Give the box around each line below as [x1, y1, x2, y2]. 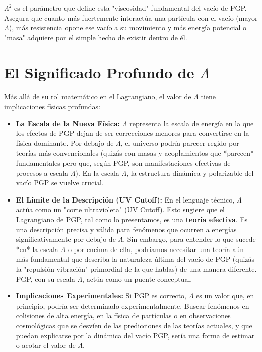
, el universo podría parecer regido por [120, 137, 239, 148]
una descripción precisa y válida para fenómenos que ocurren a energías [16, 224, 237, 234]
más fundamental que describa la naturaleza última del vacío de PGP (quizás [16, 254, 255, 264]
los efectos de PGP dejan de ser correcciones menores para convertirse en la [16, 128, 249, 138]
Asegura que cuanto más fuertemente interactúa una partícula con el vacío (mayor [4, 12, 258, 23]
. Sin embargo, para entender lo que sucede [123, 234, 256, 244]
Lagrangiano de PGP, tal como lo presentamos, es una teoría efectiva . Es [16, 214, 248, 225]
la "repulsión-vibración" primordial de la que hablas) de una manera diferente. [16, 264, 257, 274]
